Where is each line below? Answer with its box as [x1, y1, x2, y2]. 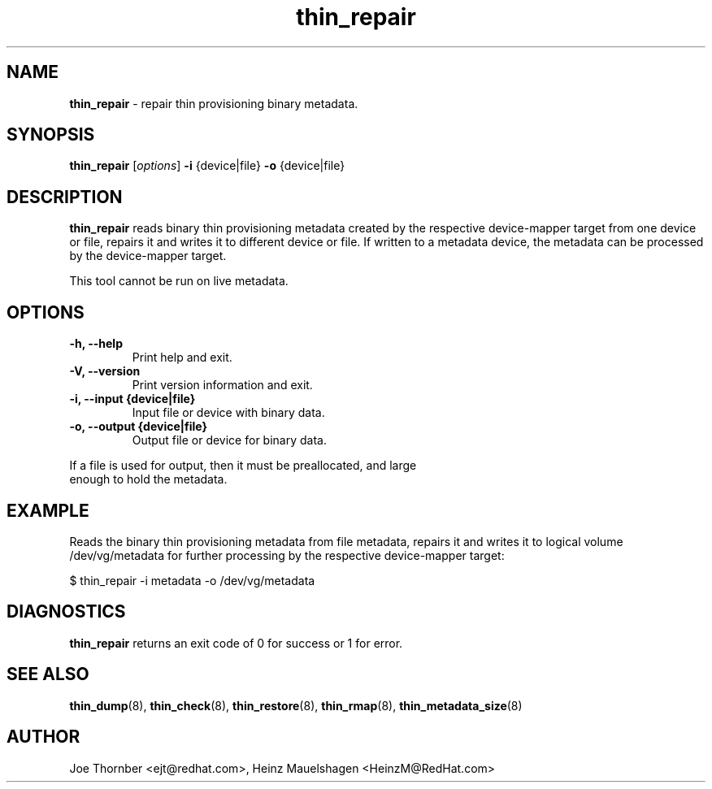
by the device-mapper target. [69, 249, 227, 263]
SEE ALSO [7, 664, 89, 685]
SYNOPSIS [7, 124, 95, 145]
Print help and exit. [132, 350, 232, 365]
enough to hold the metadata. [69, 472, 228, 487]
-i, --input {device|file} [69, 392, 196, 406]
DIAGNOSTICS [7, 601, 126, 622]
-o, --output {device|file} [69, 419, 207, 434]
